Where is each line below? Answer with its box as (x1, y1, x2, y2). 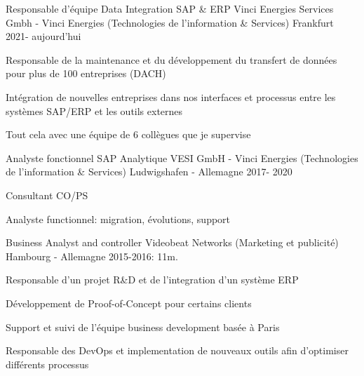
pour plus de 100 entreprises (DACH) (6, 66, 166, 81)
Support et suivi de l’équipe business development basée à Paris (6, 319, 280, 334)
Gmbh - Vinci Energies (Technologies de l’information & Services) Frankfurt (6, 15, 334, 29)
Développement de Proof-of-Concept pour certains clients (6, 295, 252, 310)
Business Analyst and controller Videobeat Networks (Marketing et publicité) (6, 235, 339, 250)
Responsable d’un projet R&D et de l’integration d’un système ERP (6, 272, 299, 287)
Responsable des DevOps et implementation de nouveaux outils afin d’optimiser (6, 343, 349, 358)
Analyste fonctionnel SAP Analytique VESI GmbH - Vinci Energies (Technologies (6, 150, 358, 165)
